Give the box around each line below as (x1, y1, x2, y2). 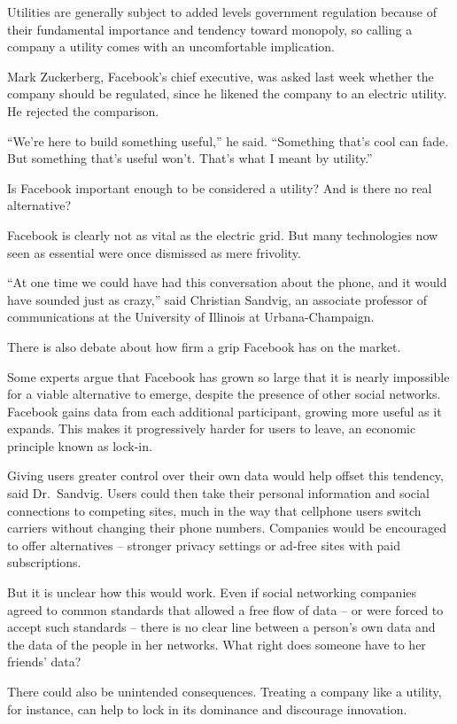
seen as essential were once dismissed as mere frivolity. (7, 243, 301, 261)
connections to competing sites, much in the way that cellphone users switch (7, 501, 422, 519)
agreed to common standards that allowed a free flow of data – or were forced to (7, 600, 444, 619)
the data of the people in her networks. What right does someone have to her (7, 634, 426, 653)
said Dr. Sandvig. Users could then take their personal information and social (7, 484, 430, 502)
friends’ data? (7, 652, 81, 671)
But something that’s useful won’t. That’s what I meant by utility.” (7, 149, 373, 167)
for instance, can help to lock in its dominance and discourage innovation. (7, 699, 407, 718)
